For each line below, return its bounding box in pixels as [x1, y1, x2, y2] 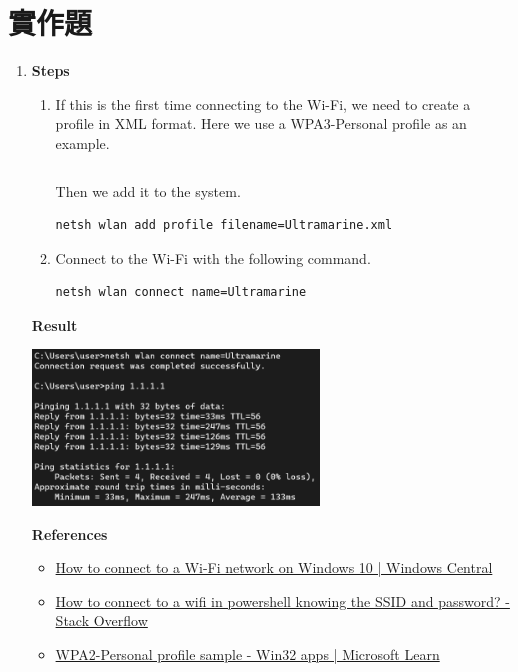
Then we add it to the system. [55, 180, 241, 201]
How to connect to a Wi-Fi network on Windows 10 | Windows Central [55, 557, 493, 578]
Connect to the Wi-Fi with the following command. [55, 247, 371, 268]
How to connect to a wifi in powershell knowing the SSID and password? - [55, 590, 510, 611]
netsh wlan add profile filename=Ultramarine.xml [55, 218, 393, 233]
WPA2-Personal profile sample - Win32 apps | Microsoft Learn [55, 644, 440, 665]
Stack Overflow [55, 610, 148, 631]
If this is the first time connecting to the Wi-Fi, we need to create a [55, 93, 471, 114]
